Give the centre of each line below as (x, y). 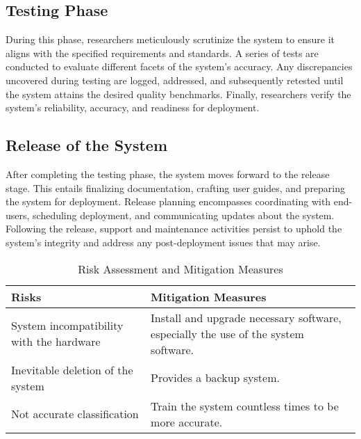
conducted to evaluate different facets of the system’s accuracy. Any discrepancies (179, 66)
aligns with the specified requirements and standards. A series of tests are (162, 53)
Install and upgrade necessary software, (246, 317)
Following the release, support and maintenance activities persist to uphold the (174, 229)
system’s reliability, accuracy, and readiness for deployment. (133, 107)
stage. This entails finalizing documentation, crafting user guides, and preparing (176, 187)
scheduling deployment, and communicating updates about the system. (184, 215)
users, (18, 215)
